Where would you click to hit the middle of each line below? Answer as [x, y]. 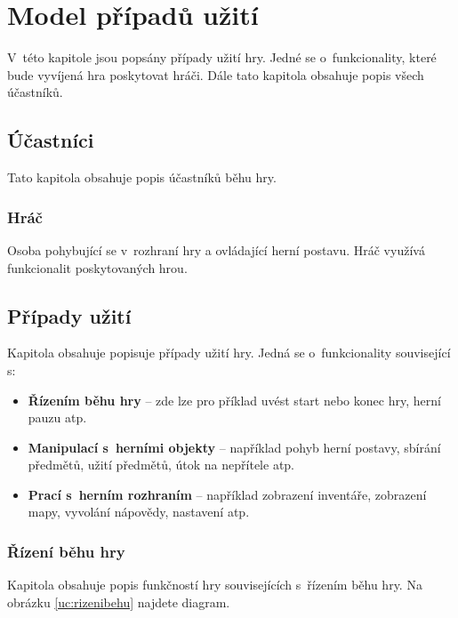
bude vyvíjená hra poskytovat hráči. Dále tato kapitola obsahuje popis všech [216, 74]
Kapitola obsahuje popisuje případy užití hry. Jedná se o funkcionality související [229, 353]
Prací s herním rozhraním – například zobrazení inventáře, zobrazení [227, 494]
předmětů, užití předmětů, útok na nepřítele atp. [161, 465]
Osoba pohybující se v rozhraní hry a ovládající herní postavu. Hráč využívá [216, 249]
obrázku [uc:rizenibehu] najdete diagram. [119, 602]
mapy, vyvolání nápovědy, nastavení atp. [139, 512]
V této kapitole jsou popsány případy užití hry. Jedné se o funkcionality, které [222, 57]
